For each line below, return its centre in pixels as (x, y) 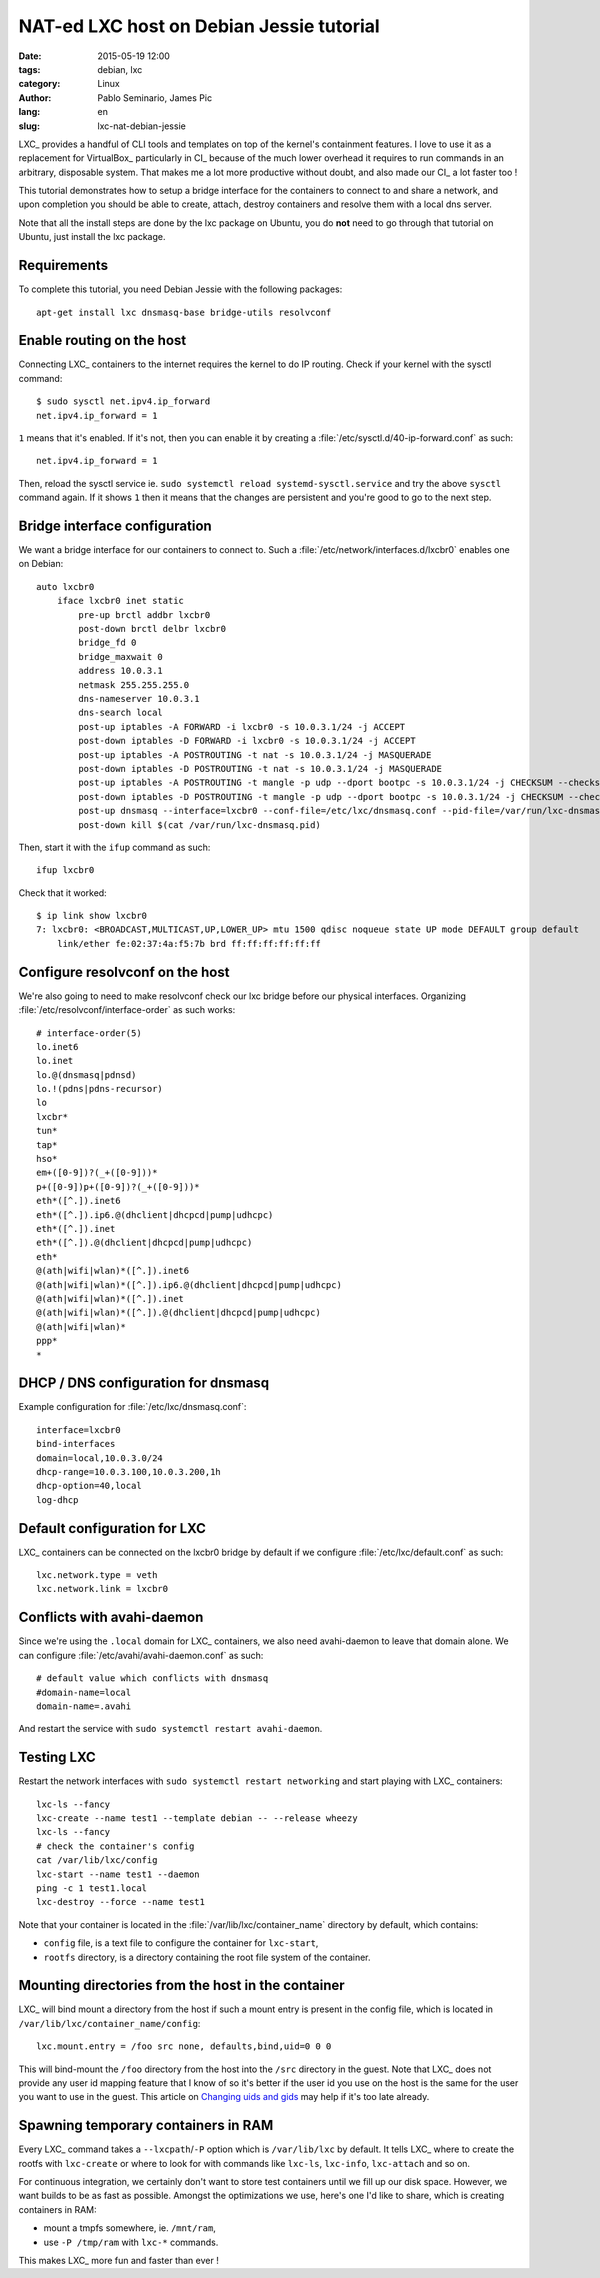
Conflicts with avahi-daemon (111, 1617)
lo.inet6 (57, 1046)
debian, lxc (120, 69)
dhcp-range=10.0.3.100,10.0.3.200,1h (129, 1471)
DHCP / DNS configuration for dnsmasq (144, 1383)
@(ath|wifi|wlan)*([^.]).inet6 (113, 1271)
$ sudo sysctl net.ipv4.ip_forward (123, 401)
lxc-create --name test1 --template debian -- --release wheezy (197, 1818)
